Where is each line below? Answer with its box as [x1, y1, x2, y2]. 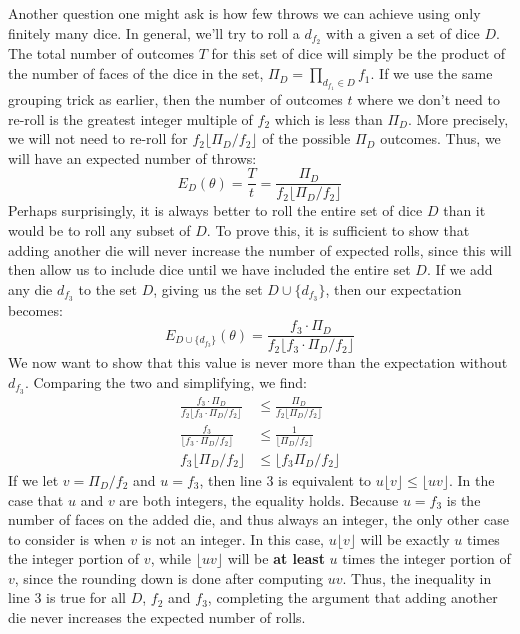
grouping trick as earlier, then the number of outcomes [8, 88, 343, 109]
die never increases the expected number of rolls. [8, 607, 306, 628]
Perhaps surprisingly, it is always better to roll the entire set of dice [8, 200, 423, 221]
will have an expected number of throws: [8, 147, 257, 168]
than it [443, 200, 486, 221]
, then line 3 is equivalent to [199, 469, 372, 490]
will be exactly [360, 528, 450, 549]
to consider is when [8, 528, 126, 549]
